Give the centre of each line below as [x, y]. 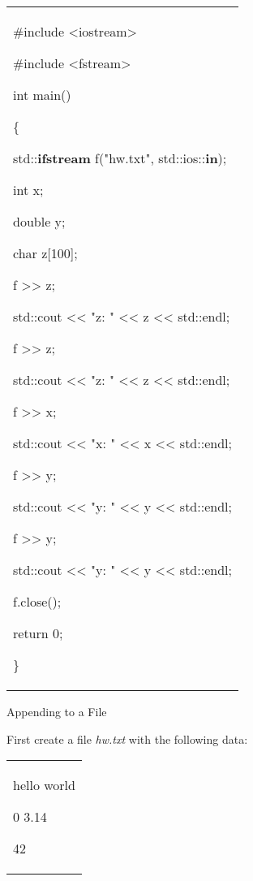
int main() [42, 95]
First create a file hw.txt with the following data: [127, 738]
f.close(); [37, 601]
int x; [28, 190]
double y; [39, 221]
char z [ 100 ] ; [45, 253]
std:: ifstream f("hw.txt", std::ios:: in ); [120, 158]
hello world [44, 785]
